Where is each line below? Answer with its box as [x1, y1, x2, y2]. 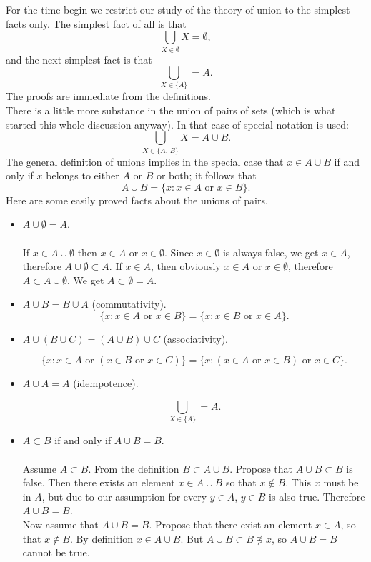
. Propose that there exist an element [149, 516, 312, 531]
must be [323, 475, 359, 490]
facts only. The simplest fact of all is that [6, 16, 187, 31]
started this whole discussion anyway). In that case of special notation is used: [6, 116, 349, 131]
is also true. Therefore [269, 488, 365, 503]
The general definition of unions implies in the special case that [6, 154, 284, 169]
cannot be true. [22, 545, 90, 560]
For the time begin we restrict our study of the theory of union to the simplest [6, 2, 350, 16]
